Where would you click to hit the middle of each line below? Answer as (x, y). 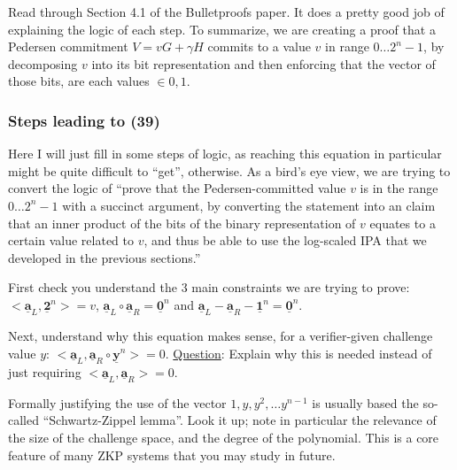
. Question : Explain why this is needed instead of (298, 353)
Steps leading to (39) (84, 120)
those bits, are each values (79, 81)
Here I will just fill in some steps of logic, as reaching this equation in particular (225, 154)
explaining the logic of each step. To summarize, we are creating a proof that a (222, 29)
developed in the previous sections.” (105, 257)
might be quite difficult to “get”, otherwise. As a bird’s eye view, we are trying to (229, 170)
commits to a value (259, 46)
